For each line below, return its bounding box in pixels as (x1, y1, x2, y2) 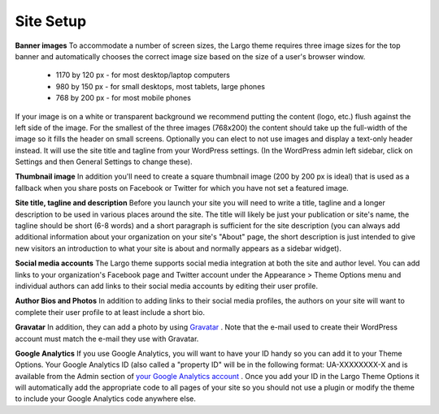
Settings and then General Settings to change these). (15, 157, 193, 166)
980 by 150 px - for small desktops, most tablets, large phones (55, 81, 266, 91)
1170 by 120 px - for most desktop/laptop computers (55, 70, 231, 80)
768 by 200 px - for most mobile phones (55, 93, 191, 103)
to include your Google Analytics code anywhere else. (15, 394, 197, 403)
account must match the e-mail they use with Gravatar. (15, 334, 199, 343)
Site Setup (15, 12, 87, 30)
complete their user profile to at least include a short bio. (15, 307, 205, 317)
